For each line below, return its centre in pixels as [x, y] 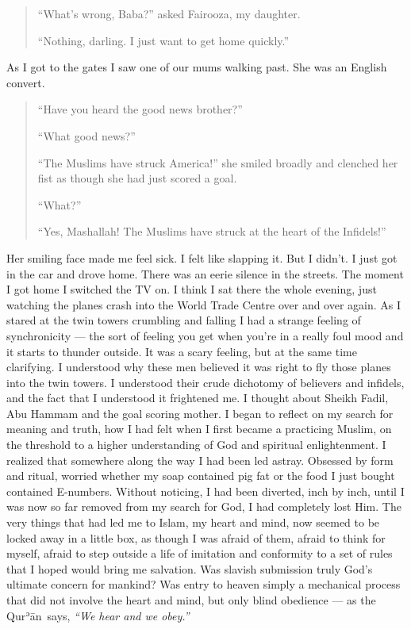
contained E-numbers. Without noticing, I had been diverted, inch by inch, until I [205, 491]
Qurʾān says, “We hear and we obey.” [98, 615]
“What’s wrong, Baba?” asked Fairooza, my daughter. [169, 13]
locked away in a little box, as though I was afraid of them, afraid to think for [196, 537]
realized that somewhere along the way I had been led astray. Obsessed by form [200, 460]
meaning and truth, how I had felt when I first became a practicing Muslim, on [199, 429]
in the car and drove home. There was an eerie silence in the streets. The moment [205, 273]
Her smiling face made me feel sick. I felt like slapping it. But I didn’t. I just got [202, 257]
